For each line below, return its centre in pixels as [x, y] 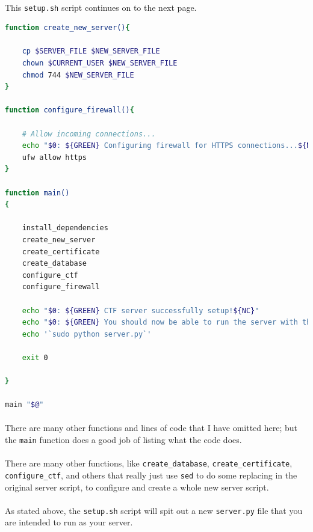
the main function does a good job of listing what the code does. [123, 440]
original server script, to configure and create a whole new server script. [137, 487]
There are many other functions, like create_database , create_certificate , [149, 463]
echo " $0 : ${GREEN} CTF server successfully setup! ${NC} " [141, 310]
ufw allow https [54, 157]
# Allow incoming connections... [89, 134]
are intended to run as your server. [69, 522]
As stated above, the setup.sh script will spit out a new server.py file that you [154, 510]
